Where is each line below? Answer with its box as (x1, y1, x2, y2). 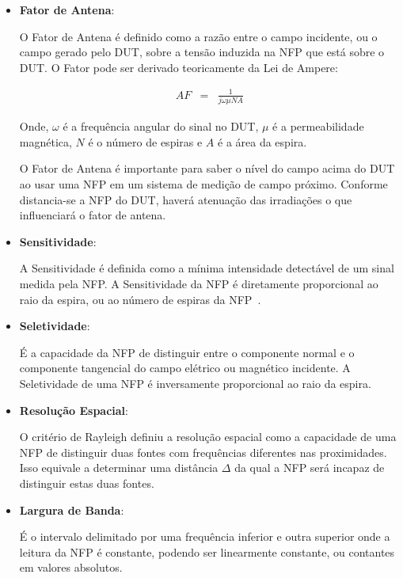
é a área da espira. (218, 133, 307, 150)
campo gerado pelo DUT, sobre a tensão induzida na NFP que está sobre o (19, 44, 385, 60)
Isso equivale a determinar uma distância (19, 459, 219, 476)
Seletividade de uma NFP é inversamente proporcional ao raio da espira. (19, 375, 371, 391)
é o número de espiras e (88, 133, 203, 150)
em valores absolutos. (19, 559, 123, 576)
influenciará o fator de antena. (19, 207, 166, 223)
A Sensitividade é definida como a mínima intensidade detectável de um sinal (19, 260, 394, 276)
